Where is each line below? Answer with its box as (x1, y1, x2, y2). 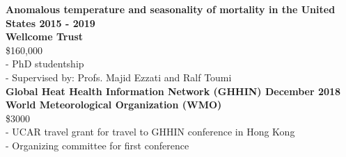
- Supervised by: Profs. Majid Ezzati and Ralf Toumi (6, 69, 232, 84)
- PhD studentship (6, 56, 84, 71)
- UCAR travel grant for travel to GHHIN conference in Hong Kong (6, 124, 295, 139)
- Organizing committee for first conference (6, 138, 189, 152)
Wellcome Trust (6, 29, 84, 44)
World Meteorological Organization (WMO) (6, 97, 222, 112)
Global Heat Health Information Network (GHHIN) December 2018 (6, 83, 341, 98)
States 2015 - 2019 (6, 15, 95, 30)
